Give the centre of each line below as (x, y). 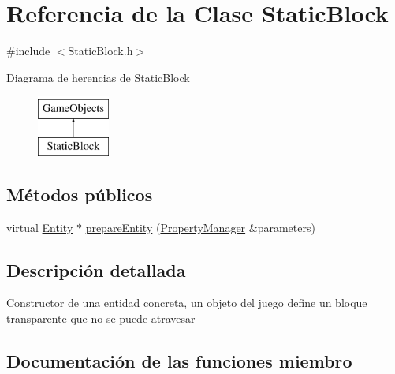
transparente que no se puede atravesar (101, 318)
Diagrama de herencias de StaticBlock (98, 77)
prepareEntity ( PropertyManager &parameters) (200, 227)
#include (28, 51)
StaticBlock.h (101, 51)
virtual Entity (40, 227)
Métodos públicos (80, 194)
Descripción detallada (96, 269)
